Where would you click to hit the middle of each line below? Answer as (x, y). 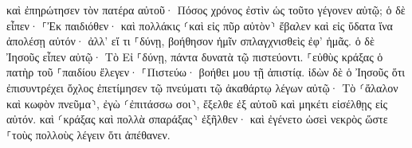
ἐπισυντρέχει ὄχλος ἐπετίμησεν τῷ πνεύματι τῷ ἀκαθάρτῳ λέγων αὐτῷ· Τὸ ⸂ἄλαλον (202, 87)
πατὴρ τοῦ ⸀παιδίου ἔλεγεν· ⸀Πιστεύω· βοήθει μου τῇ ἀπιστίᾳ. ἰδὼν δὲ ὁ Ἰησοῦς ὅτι (206, 72)
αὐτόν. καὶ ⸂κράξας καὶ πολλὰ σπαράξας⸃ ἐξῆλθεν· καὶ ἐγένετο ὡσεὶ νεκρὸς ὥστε (197, 119)
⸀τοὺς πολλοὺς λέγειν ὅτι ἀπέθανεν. (88, 134)
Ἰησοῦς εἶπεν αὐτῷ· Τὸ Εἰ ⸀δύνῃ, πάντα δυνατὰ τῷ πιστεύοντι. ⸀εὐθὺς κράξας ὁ (195, 56)
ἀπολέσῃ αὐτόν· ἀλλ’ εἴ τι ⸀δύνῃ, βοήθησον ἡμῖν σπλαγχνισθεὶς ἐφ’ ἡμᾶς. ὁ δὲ (190, 41)
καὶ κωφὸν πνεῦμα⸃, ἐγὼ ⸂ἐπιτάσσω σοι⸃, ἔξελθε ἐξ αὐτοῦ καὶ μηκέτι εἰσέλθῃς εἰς (197, 103)
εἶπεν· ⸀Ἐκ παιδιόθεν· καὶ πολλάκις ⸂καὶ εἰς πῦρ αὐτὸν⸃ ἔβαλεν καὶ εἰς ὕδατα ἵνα (200, 25)
